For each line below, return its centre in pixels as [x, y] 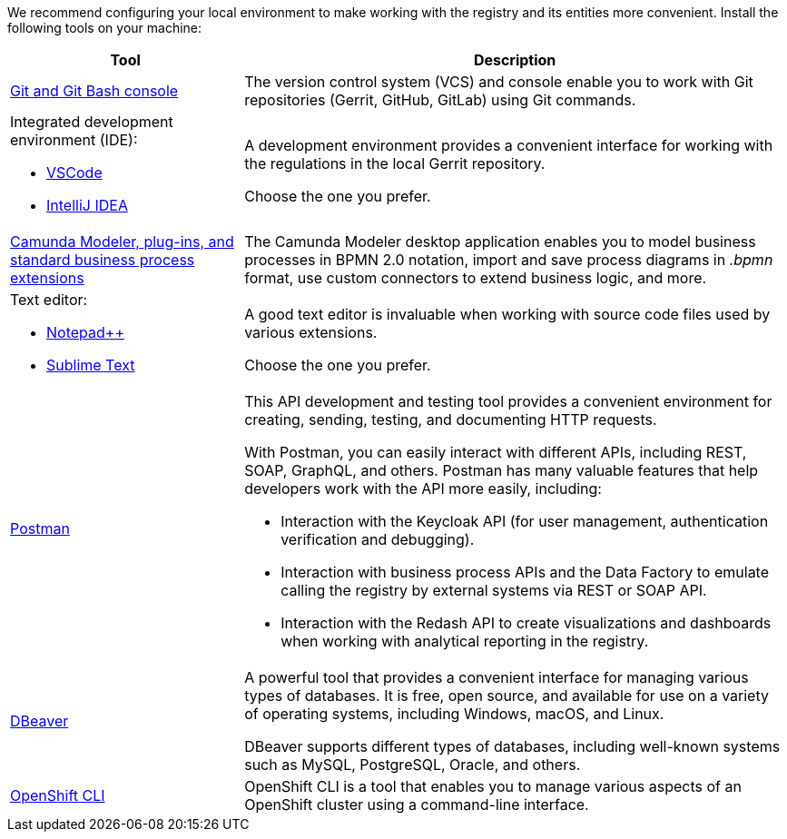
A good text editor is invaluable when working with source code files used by [507, 314]
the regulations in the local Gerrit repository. [395, 163]
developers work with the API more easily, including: [423, 489]
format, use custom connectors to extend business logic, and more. [476, 278]
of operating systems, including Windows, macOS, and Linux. [454, 714]
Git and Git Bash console [94, 91]
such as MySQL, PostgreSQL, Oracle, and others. [413, 765]
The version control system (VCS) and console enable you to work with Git [499, 82]
